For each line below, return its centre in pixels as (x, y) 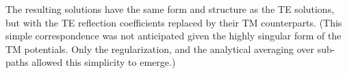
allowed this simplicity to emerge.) (104, 62)
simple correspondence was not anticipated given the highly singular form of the (173, 36)
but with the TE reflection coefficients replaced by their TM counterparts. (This (174, 22)
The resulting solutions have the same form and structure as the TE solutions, (170, 9)
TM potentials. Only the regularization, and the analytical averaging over (160, 49)
